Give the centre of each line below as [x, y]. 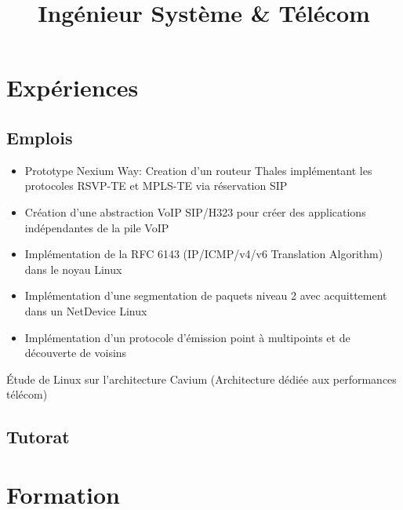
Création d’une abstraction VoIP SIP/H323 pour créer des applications [195, 211]
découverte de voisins [76, 353]
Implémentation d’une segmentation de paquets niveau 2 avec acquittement [206, 295]
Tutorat [38, 437]
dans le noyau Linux [73, 269]
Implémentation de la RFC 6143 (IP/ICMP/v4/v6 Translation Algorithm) [204, 254]
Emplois [40, 137]
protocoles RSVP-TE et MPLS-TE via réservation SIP [156, 186]
